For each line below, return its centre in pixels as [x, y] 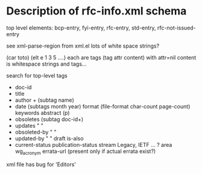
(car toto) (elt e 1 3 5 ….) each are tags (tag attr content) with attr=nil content [101, 57]
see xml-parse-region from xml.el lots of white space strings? [83, 46]
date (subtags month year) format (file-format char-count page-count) [103, 106]
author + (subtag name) [44, 100]
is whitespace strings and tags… [46, 64]
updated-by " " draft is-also [49, 138]
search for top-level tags [37, 75]
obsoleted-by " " [36, 132]
